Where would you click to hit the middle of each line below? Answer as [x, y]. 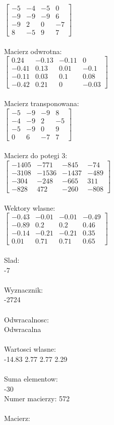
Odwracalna [23, 329]
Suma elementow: [31, 379]
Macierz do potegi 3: [36, 155]
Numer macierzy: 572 [37, 398]
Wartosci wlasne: [30, 349]
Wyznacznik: [24, 289]
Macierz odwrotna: [33, 51]
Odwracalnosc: [26, 319]
